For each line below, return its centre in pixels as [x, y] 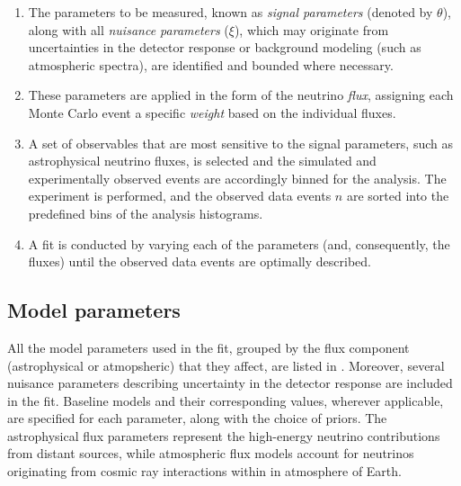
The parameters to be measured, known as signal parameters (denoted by [230, 12]
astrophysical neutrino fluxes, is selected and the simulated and [202, 161]
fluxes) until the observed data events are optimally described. [199, 261]
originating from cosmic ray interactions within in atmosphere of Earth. [204, 471]
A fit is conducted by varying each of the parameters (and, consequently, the [239, 243]
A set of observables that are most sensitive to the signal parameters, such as [240, 143]
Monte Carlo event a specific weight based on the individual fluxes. [212, 112]
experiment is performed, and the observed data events [180, 196]
